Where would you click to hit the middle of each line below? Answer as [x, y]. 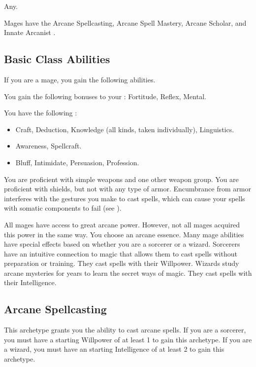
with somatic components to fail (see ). [63, 208]
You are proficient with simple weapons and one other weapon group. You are [121, 179]
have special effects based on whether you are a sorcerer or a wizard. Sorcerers [122, 244]
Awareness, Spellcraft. [48, 146]
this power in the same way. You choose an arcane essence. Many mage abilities [124, 234]
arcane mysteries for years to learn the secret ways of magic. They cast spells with [128, 273]
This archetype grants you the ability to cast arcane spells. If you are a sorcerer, [125, 330]
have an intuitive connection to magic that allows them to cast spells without [121, 253]
